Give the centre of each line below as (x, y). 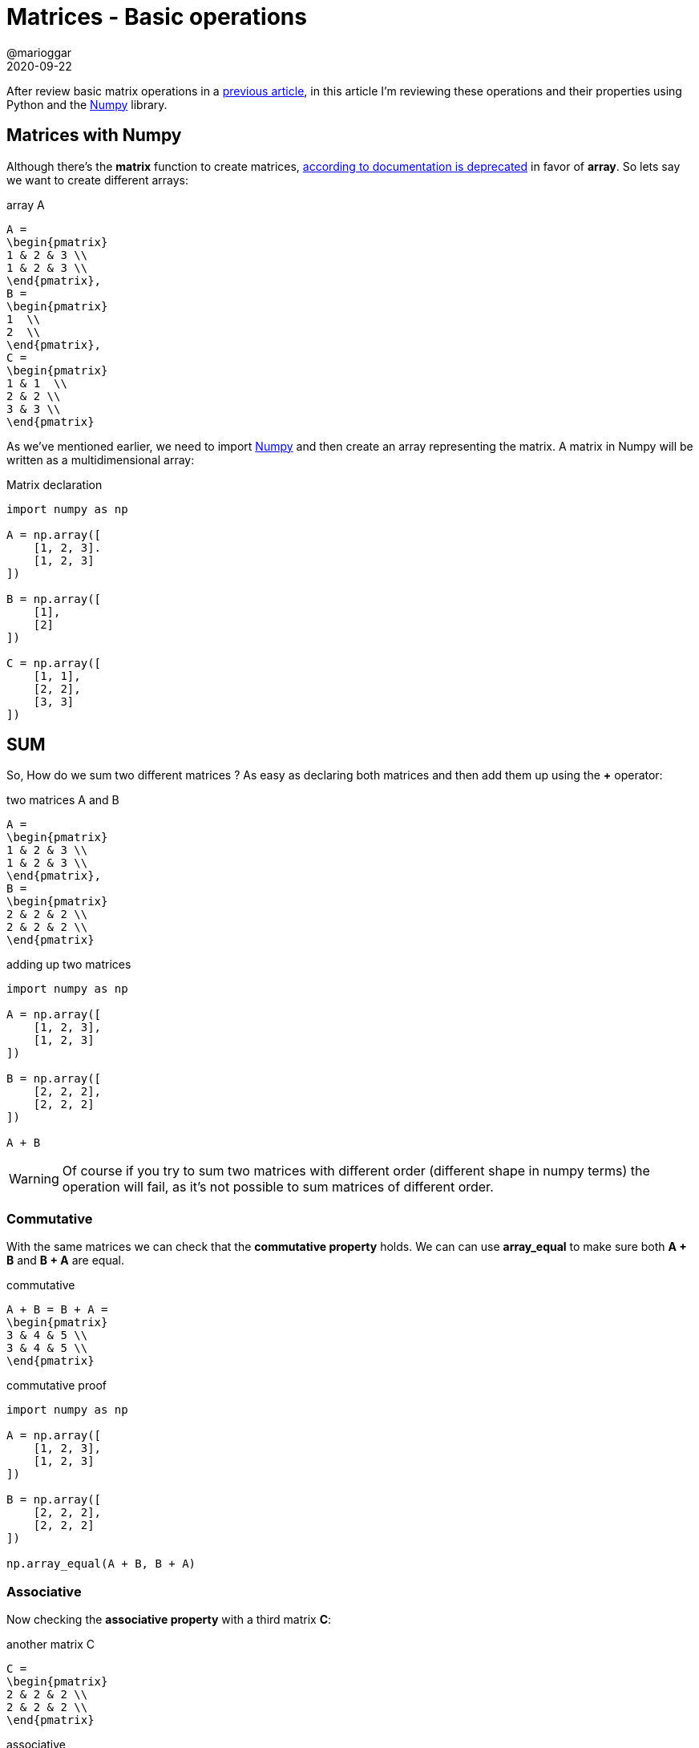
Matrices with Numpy (94, 136)
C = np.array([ (54, 663)
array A (26, 204)
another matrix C (51, 1644)
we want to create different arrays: (98, 180)
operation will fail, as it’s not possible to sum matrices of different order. (278, 1187)
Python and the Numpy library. (87, 104)
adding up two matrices (69, 965)
